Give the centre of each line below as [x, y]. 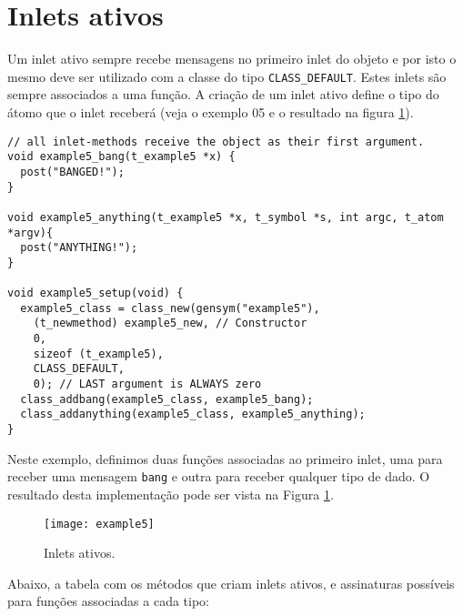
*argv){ [30, 232]
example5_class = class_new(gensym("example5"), [170, 308]
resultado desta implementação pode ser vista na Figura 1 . [171, 494]
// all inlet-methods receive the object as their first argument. [216, 141]
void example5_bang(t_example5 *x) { [121, 157]
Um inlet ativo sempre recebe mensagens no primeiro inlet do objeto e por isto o [232, 59]
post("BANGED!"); [72, 172]
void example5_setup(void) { [96, 293]
